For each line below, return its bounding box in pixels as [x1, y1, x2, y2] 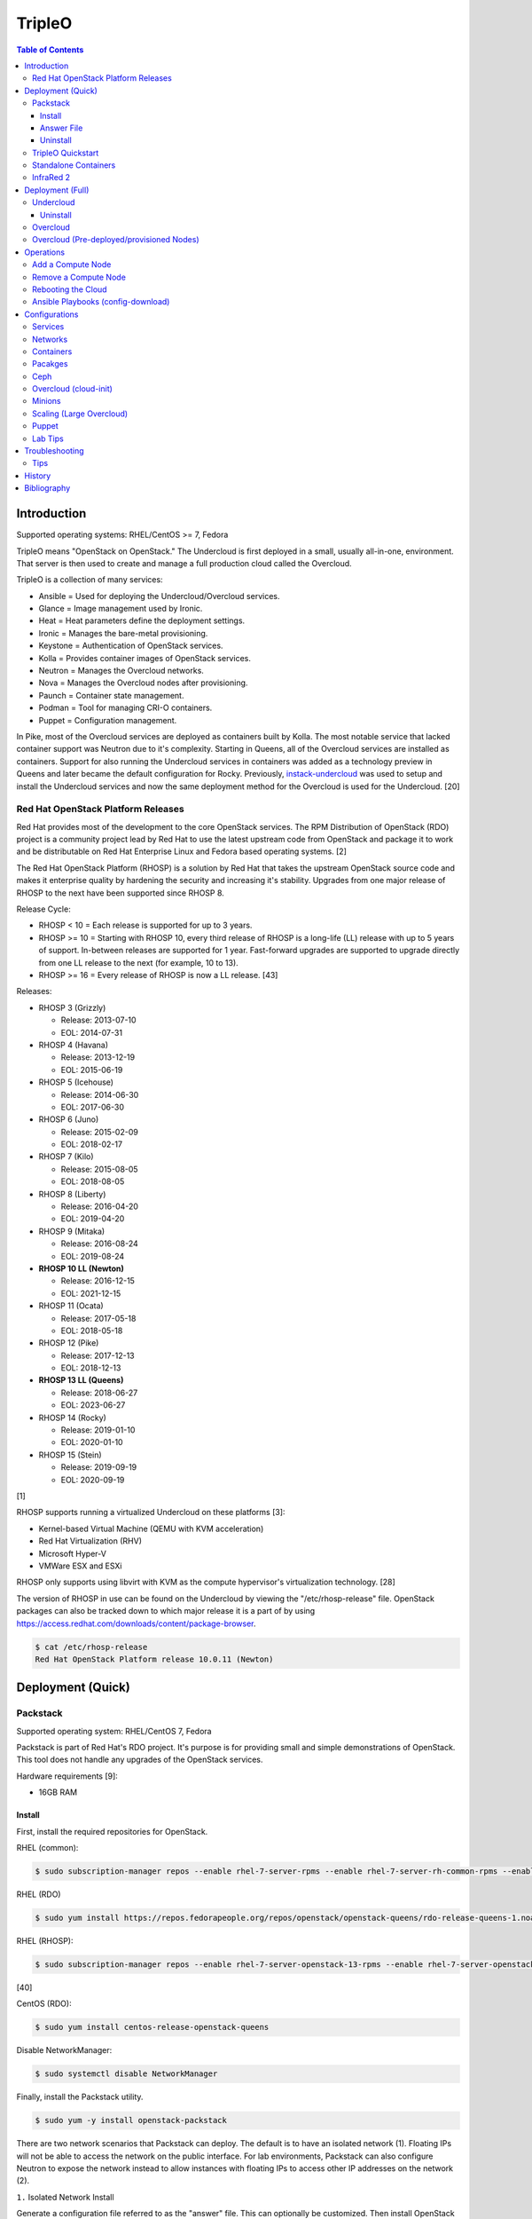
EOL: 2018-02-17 [60, 1139, 123, 1149]
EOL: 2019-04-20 [60, 1213, 125, 1224]
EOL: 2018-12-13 [60, 1362, 121, 1373]
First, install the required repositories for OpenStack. [16, 1826, 208, 1836]
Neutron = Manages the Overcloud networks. [38, 666, 204, 676]
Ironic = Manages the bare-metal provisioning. [38, 628, 208, 638]
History [24, 470, 51, 481]
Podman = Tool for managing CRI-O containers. [38, 702, 213, 714]
